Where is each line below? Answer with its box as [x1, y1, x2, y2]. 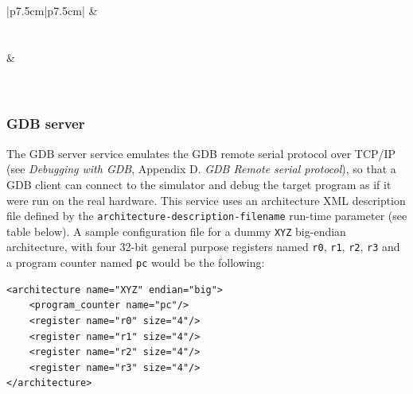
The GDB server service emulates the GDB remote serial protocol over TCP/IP [6, 145, 396, 161]
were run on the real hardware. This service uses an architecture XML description [6, 191, 406, 208]
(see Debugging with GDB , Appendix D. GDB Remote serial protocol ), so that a [6, 160, 396, 177]
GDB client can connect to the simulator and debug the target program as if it [6, 176, 392, 192]
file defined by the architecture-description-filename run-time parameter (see [6, 207, 407, 224]
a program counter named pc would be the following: [6, 254, 265, 271]
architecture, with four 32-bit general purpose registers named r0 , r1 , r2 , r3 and [6, 238, 400, 255]
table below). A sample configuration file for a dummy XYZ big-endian [6, 222, 346, 239]
